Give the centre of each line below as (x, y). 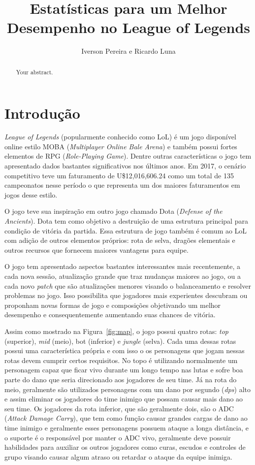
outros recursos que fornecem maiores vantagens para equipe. (96, 249)
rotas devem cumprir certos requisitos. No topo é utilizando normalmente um (121, 360)
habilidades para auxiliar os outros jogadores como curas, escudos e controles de (125, 447)
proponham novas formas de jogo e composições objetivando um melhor (113, 305)
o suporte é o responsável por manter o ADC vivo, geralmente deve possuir (118, 437)
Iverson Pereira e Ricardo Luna (128, 51)
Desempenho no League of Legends (128, 27)
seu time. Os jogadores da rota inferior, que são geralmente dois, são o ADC (119, 408)
